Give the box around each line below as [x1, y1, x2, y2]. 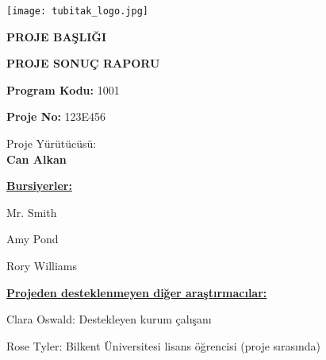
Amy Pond [6, 230, 59, 247]
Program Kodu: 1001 [6, 81, 120, 98]
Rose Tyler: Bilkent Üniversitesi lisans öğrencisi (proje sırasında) [6, 337, 320, 354]
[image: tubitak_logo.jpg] [6, 6, 148, 17]
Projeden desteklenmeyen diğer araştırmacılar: [6, 284, 267, 300]
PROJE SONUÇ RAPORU [6, 55, 160, 72]
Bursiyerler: [6, 177, 72, 194]
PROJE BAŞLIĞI [6, 28, 107, 45]
